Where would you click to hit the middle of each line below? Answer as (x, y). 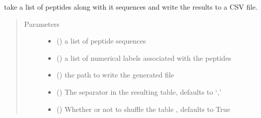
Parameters (42, 24)
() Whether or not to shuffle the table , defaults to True (143, 109)
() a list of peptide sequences (101, 41)
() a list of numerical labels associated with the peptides (144, 57)
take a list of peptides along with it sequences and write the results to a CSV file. (131, 7)
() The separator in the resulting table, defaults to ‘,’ (139, 91)
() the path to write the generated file (115, 75)
